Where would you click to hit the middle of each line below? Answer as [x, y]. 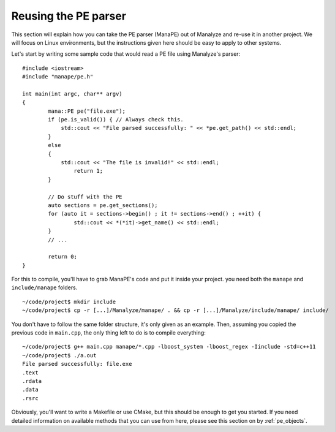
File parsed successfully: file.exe [77, 364]
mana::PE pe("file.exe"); [87, 111]
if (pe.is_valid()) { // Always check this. [116, 120]
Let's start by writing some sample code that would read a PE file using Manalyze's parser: [126, 54]
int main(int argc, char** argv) [72, 94]
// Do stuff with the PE [85, 197]
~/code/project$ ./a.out [59, 355]
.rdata [32, 381]
